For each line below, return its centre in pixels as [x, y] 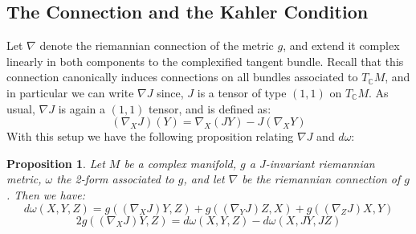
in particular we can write [70, 92]
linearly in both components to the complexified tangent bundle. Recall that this [205, 61]
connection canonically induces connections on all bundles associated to [182, 77]
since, [170, 92]
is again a [82, 108]
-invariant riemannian [320, 163]
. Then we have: [46, 194]
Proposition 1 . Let [56, 163]
